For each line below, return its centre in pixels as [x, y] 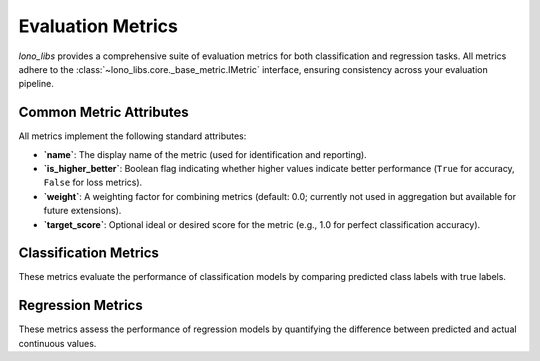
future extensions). [82, 211]
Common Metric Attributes [103, 112]
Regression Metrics [81, 305]
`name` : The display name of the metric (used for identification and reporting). [205, 154]
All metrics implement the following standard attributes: [132, 136]
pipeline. [36, 84]
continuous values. [57, 343]
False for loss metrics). [93, 182]
